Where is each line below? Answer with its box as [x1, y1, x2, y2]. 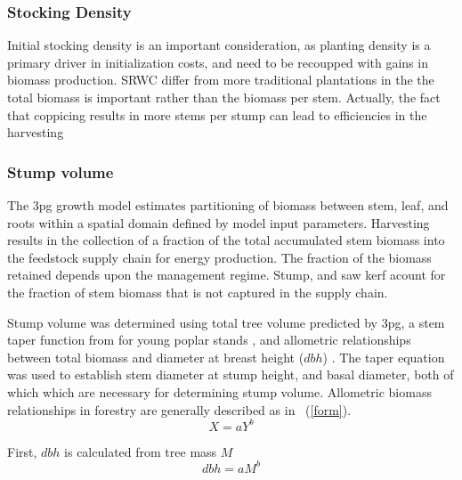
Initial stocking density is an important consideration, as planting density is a [7, 36, 431, 54]
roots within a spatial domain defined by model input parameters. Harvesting [7, 213, 430, 232]
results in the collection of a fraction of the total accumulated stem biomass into [7, 231, 445, 249]
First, [7, 442, 37, 460]
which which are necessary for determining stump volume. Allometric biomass [7, 382, 432, 401]
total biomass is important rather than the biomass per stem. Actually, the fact [7, 88, 441, 106]
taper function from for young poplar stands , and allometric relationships [7, 330, 411, 349]
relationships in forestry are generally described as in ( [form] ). [7, 400, 352, 419]
